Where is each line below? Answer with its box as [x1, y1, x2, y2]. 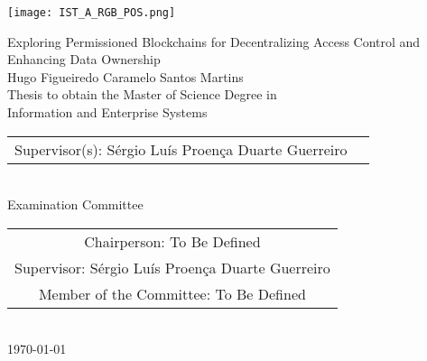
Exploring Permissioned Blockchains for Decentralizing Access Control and [7, 32, 421, 51]
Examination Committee [7, 195, 144, 214]
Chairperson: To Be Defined [84, 230, 261, 252]
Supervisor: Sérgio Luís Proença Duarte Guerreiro [14, 256, 330, 278]
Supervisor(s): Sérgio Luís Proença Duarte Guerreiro [14, 138, 348, 160]
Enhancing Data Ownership [7, 50, 161, 69]
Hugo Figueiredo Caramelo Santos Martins [7, 67, 244, 86]
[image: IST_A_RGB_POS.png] [7, 6, 176, 19]
